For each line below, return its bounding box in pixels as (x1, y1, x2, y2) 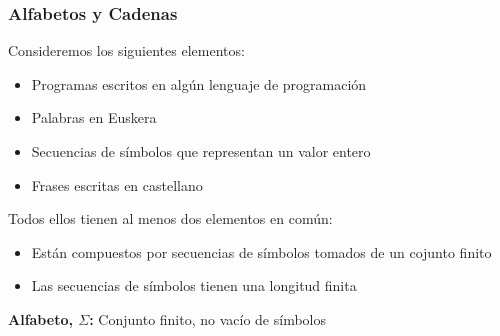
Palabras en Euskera (31, 107, 157, 128)
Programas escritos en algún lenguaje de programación (31, 73, 367, 94)
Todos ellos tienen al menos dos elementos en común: (8, 208, 333, 229)
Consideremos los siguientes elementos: (8, 40, 245, 61)
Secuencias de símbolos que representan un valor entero (31, 141, 371, 161)
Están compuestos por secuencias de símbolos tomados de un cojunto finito (31, 241, 492, 262)
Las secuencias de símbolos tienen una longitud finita (31, 275, 357, 296)
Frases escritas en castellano (31, 174, 203, 195)
